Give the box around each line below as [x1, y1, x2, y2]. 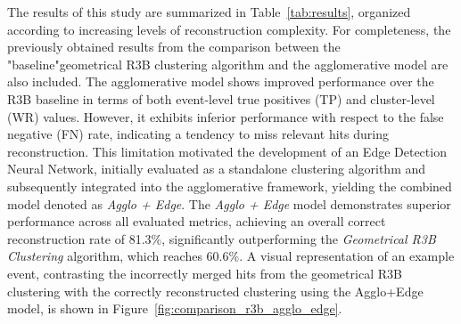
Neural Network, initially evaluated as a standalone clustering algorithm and [7, 159, 426, 178]
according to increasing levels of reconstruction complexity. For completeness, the [7, 20, 451, 38]
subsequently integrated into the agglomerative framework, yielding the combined [7, 176, 452, 195]
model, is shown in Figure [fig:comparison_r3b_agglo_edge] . [7, 299, 342, 318]
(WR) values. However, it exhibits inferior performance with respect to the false [7, 107, 444, 126]
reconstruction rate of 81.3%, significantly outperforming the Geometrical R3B [7, 229, 436, 247]
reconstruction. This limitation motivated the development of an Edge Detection [7, 142, 447, 160]
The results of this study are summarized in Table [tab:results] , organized [7, 3, 411, 20]
